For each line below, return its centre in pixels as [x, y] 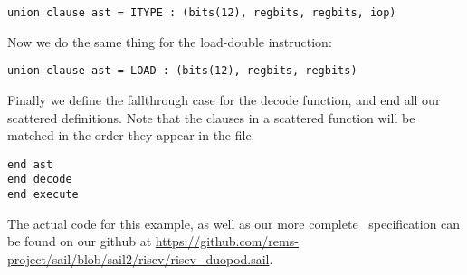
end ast [30, 164]
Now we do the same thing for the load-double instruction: [170, 41]
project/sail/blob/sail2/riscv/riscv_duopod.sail [138, 258]
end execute [43, 194]
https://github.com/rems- [227, 241]
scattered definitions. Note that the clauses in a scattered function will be [211, 117]
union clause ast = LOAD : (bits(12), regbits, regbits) [182, 71]
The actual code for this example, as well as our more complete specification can [234, 223]
